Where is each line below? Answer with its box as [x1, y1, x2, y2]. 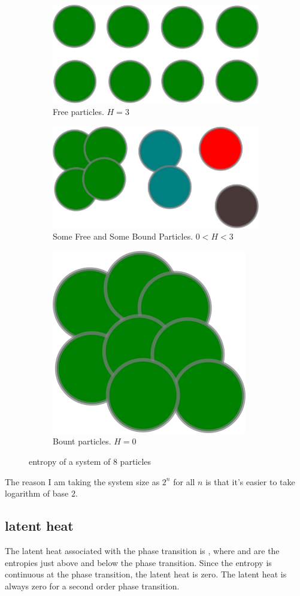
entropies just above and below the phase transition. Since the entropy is [5, 556, 272, 568]
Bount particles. [53, 435, 111, 447]
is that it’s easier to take [205, 475, 295, 488]
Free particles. [53, 105, 104, 118]
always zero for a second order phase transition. [5, 579, 180, 592]
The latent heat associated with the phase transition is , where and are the [5, 544, 280, 556]
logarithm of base [5, 487, 69, 500]
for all [173, 475, 195, 488]
